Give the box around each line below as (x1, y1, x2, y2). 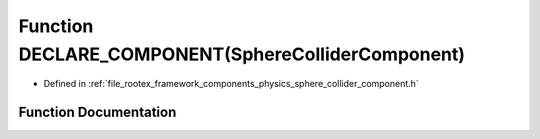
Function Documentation (18, 104, 177, 121)
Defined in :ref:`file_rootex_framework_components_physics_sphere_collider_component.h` (43, 78, 419, 90)
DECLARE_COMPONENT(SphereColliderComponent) (18, 43, 465, 65)
